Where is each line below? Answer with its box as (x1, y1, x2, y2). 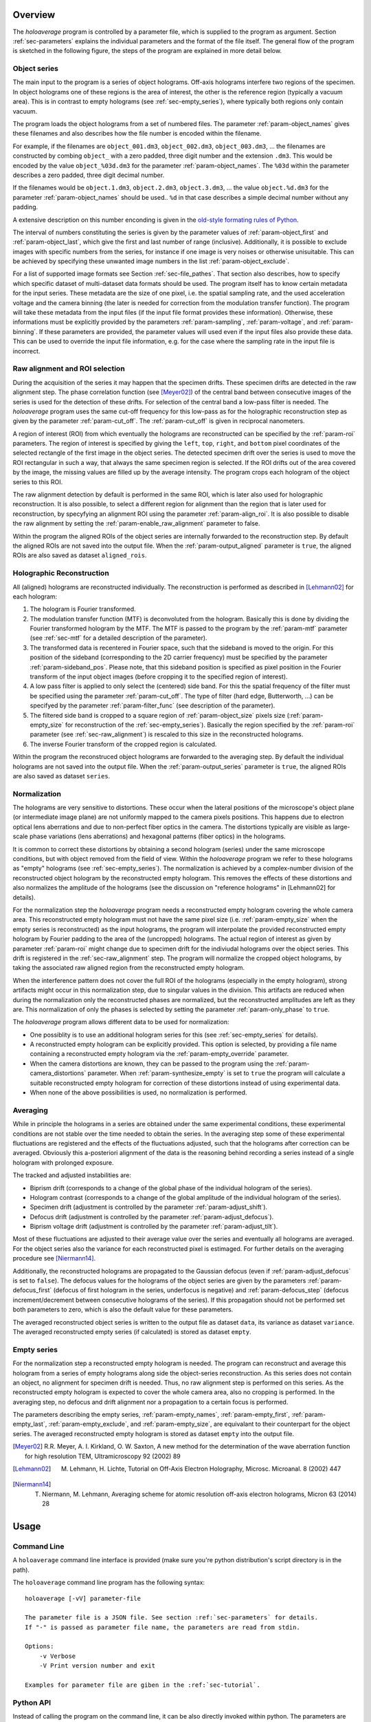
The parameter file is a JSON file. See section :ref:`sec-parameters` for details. (25, 1614, 319, 1621)
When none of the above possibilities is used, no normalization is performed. (30, 1088, 247, 1097)
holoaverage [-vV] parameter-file (25, 1595, 141, 1602)
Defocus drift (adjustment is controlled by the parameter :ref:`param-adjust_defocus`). (30, 1212, 274, 1221)
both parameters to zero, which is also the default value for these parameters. (12, 1305, 234, 1314)
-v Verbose (38, 1652, 76, 1660)
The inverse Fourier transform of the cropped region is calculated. (30, 740, 217, 748)
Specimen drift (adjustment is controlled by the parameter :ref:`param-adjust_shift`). (30, 1203, 268, 1212)
